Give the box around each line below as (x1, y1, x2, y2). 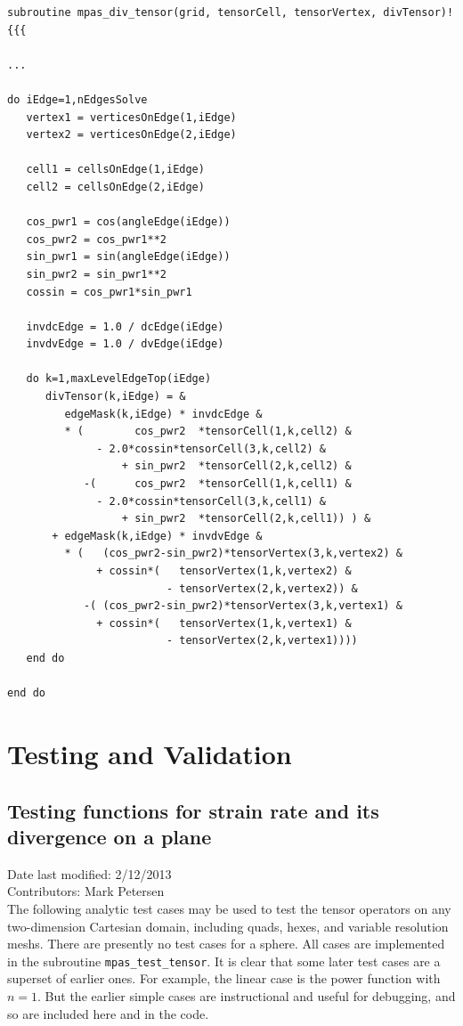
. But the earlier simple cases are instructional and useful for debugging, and (37, 986, 456, 1005)
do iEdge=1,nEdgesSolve (7, 93, 148, 106)
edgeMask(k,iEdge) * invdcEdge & (64, 407, 263, 420)
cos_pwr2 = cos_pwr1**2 (26, 232, 167, 246)
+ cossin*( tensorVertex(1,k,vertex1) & (96, 616, 352, 630)
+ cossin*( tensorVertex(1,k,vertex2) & (96, 565, 352, 577)
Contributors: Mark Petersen (7, 882, 165, 900)
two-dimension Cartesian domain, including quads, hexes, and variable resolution (7, 916, 449, 935)
